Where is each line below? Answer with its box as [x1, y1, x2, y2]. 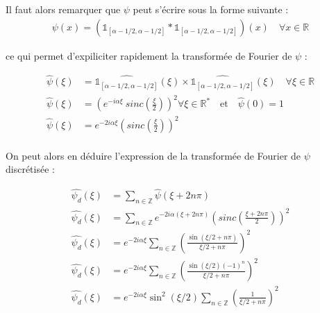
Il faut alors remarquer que [6, 2, 121, 16]
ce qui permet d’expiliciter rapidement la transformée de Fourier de [6, 48, 292, 62]
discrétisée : [6, 162, 55, 176]
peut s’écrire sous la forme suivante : [133, 2, 289, 16]
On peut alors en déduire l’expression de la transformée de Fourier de [6, 148, 301, 162]
